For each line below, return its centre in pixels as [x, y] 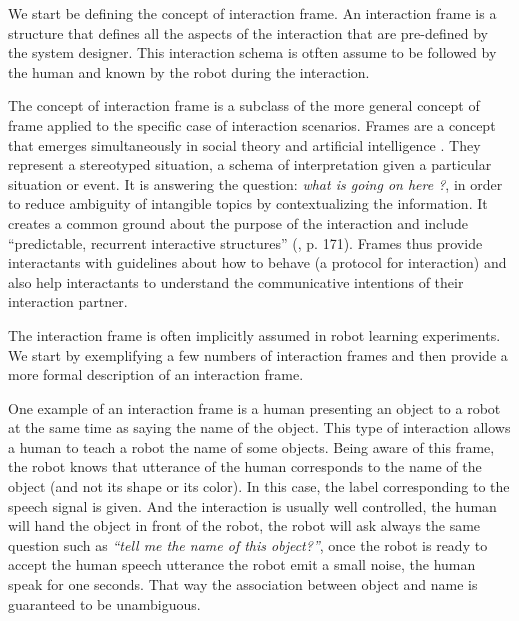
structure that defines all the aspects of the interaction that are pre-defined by [248, 32]
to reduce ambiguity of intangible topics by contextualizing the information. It [248, 203]
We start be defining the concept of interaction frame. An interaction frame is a [252, 13]
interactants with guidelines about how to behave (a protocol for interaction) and [257, 262]
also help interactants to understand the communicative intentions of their [236, 281]
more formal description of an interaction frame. [156, 374]
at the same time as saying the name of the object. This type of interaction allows [259, 427]
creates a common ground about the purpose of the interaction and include [238, 222]
